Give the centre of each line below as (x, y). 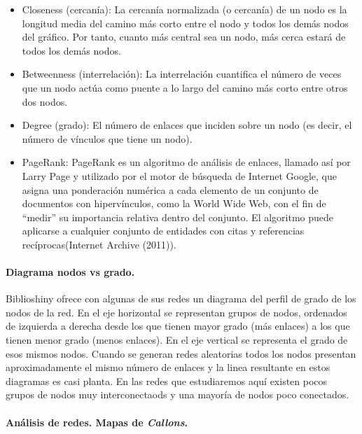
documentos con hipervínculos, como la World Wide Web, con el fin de (174, 203)
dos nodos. (45, 101)
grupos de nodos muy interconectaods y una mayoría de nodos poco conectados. (177, 394)
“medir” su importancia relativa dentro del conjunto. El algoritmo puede (178, 217)
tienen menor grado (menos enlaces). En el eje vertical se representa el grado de (177, 340)
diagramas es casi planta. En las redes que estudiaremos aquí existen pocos (167, 380)
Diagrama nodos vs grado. (70, 272)
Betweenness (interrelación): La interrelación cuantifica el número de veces (182, 74)
